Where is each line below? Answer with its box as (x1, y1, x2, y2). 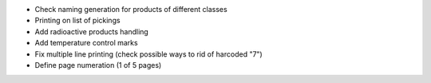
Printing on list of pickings (34, 16, 121, 26)
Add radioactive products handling (34, 26, 149, 36)
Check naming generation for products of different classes (34, 5, 227, 14)
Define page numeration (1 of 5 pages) (34, 60, 162, 69)
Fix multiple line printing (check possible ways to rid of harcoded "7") (34, 49, 263, 59)
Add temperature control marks (34, 38, 139, 48)
